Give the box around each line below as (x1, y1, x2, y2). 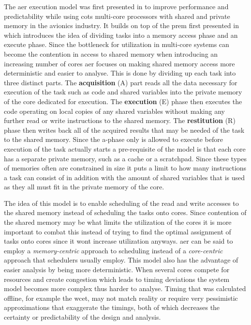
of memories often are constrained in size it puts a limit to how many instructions (4, 163, 247, 173)
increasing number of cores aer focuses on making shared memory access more (4, 58, 235, 68)
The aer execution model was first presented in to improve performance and (4, 1, 229, 11)
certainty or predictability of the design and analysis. (4, 312, 161, 322)
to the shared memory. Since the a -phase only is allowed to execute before (4, 134, 223, 144)
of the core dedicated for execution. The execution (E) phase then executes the (4, 96, 242, 106)
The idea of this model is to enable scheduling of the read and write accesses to (4, 198, 239, 208)
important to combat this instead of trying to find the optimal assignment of (4, 226, 231, 236)
